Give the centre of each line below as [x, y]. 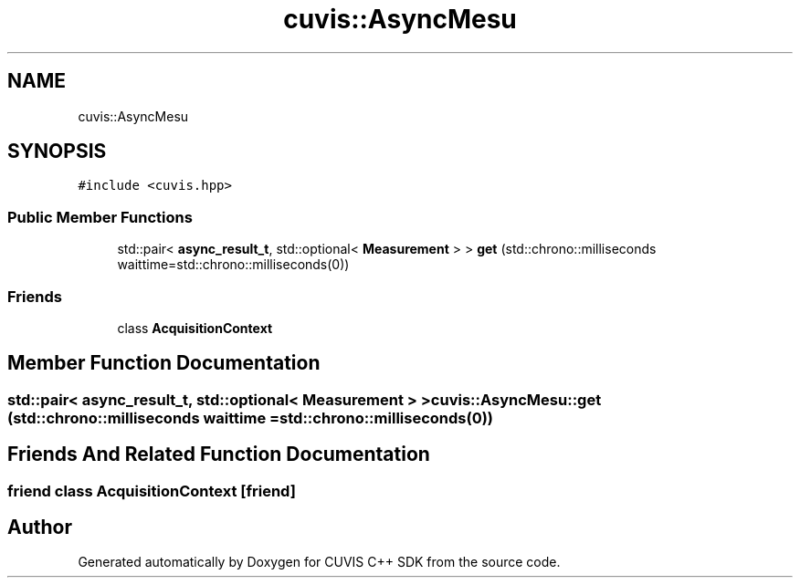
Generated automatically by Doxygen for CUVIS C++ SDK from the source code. [319, 562]
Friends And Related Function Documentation [219, 454]
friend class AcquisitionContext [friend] [152, 491]
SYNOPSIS [57, 151]
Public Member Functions [100, 217]
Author [40, 528]
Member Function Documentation [164, 363]
